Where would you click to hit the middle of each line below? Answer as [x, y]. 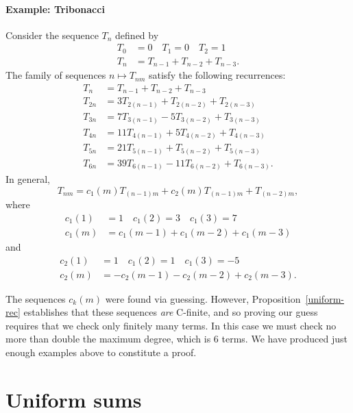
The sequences [36, 298]
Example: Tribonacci [55, 9]
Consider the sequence [52, 35]
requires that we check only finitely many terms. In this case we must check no [171, 325]
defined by [137, 35]
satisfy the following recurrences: [217, 75]
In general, [28, 179]
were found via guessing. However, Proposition [203, 298]
